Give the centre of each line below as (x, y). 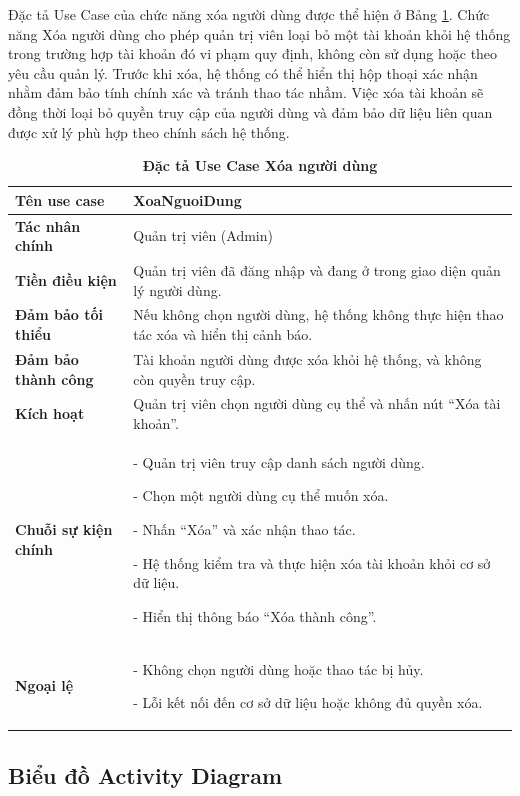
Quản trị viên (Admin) (203, 235)
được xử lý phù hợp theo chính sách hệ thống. (149, 131)
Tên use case (60, 199)
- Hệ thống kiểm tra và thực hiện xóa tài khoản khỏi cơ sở (312, 562)
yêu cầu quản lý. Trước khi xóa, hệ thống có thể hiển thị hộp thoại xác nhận (243, 72)
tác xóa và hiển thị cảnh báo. (223, 334)
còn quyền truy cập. (194, 378)
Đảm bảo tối (59, 314)
